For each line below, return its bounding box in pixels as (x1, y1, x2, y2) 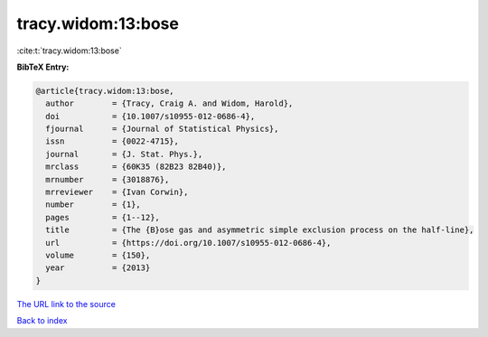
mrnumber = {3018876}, (45, 174, 170, 184)
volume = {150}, (45, 250, 151, 260)
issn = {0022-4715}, (45, 136, 180, 146)
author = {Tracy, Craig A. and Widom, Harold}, (45, 98, 294, 108)
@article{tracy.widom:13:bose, (35, 86, 175, 96)
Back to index (16, 315, 68, 326)
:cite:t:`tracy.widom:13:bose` (16, 45, 122, 56)
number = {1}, (45, 200, 142, 210)
